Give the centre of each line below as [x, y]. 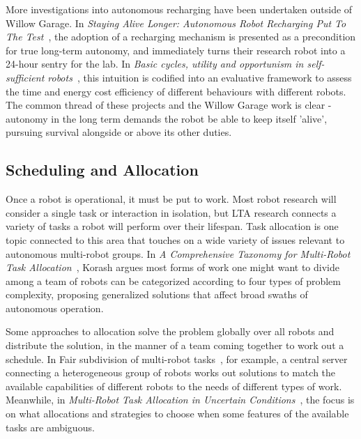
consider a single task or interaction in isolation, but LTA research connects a [171, 212]
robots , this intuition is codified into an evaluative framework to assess [200, 77]
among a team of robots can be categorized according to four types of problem [173, 280]
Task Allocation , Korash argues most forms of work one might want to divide [172, 267]
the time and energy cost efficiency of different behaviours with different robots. [176, 91]
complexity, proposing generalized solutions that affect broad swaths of [157, 294]
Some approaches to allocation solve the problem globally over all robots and [170, 331]
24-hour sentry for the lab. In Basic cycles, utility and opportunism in [155, 64]
